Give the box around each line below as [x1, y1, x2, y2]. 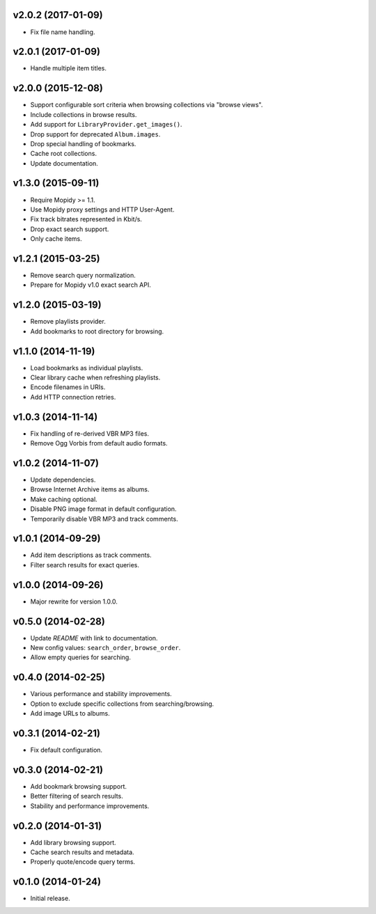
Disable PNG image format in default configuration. [30, 505, 177, 513]
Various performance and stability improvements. [30, 690, 172, 698]
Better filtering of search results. [30, 792, 123, 801]
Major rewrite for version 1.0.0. [30, 597, 118, 606]
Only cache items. [30, 235, 83, 243]
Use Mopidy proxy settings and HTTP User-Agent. [30, 205, 175, 214]
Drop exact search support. [30, 225, 109, 233]
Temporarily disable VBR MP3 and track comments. [30, 514, 178, 523]
